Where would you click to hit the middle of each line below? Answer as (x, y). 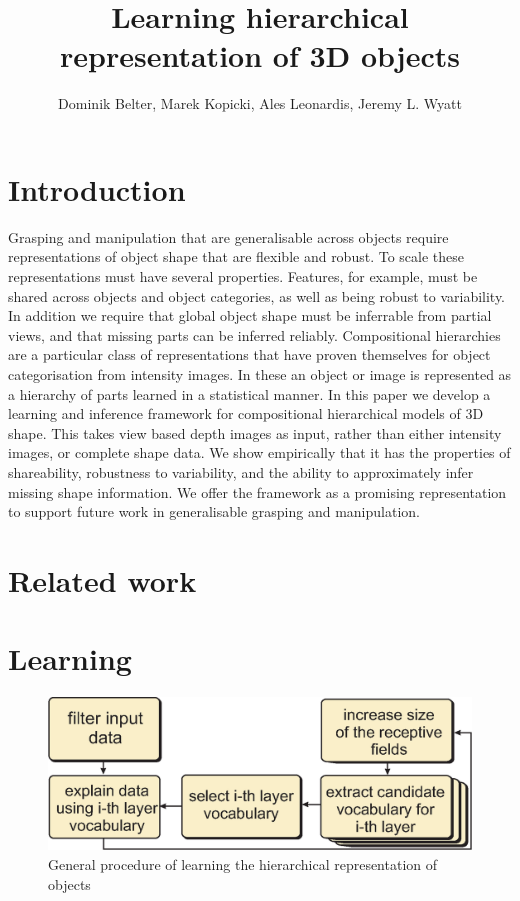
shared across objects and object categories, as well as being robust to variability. (257, 295)
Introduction (97, 188)
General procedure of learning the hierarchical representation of (243, 864)
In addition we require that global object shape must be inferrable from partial (250, 315)
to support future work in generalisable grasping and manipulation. (214, 511)
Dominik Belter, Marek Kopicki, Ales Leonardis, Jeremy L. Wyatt (260, 103)
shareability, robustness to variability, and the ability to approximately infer (241, 471)
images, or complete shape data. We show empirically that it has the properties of (259, 452)
